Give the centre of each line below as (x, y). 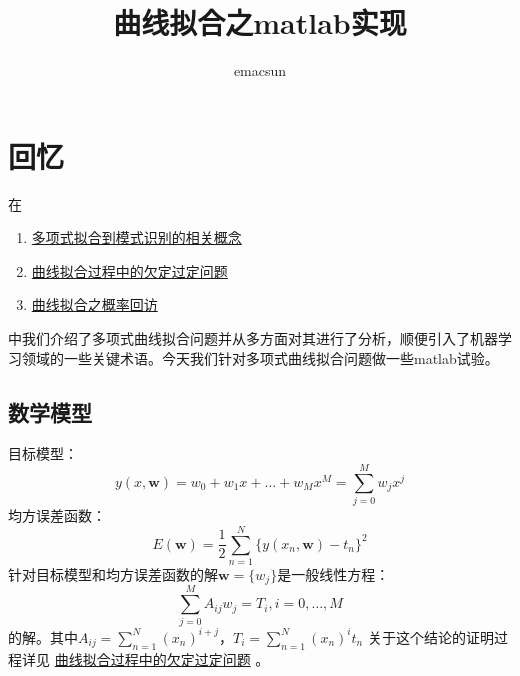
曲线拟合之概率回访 (94, 304)
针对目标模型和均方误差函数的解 (113, 573)
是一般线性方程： (333, 573)
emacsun (260, 70)
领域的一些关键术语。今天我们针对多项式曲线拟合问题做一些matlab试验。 (260, 357)
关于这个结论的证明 (430, 636)
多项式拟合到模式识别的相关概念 (136, 237)
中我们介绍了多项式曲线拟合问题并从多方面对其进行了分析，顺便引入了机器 (253, 338)
